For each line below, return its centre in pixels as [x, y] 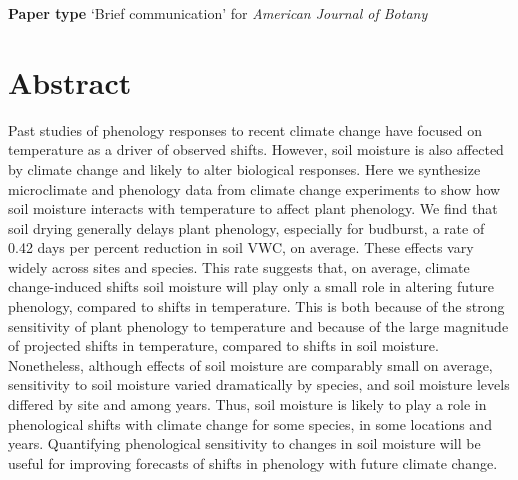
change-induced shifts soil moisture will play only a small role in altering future [251, 286]
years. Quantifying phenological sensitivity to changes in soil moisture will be [244, 443]
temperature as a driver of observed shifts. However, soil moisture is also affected [256, 149]
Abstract [70, 81]
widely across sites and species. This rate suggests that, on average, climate [239, 266]
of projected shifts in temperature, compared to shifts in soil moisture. [223, 345]
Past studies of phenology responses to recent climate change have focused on [245, 129]
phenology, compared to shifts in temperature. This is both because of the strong [256, 306]
